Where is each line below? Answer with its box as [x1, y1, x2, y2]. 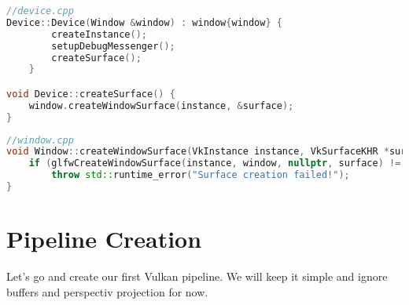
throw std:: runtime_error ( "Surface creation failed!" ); [51, 169, 350, 181]
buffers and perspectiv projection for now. [6, 283, 208, 300]
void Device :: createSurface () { [6, 88, 175, 100]
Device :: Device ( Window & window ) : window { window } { [6, 16, 282, 28]
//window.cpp [6, 134, 74, 146]
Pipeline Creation [6, 223, 202, 255]
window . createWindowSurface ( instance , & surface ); [28, 100, 294, 111]
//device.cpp [6, 5, 74, 16]
